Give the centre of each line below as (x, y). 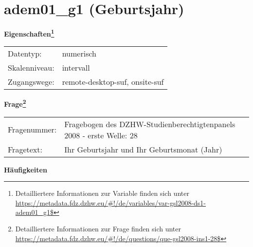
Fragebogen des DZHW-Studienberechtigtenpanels (150, 124)
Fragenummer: (32, 130)
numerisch (79, 54)
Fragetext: (25, 149)
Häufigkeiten (26, 169)
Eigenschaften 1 (29, 33)
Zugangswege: (31, 82)
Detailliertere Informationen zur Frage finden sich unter (98, 228)
